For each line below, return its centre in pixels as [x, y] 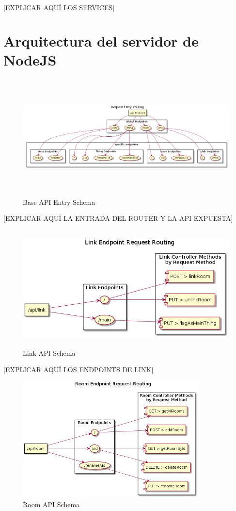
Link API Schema [49, 353]
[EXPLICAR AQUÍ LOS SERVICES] [59, 7]
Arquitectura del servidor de [101, 41]
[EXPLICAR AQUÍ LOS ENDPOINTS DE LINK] [79, 369]
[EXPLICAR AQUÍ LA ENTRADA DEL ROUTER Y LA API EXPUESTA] [118, 218]
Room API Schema [51, 504]
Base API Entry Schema [59, 202]
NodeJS [30, 59]
